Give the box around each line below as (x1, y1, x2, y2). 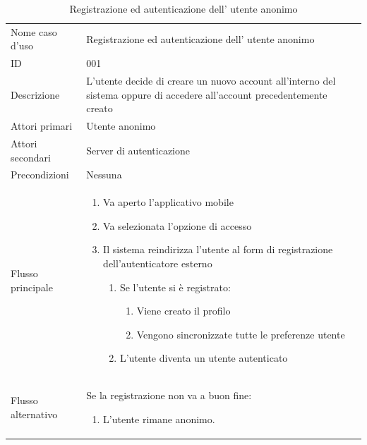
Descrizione (11, 87, 60, 102)
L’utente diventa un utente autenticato (119, 350, 288, 365)
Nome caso (11, 24, 57, 39)
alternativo (11, 406, 58, 421)
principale (11, 279, 53, 294)
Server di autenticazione (86, 142, 191, 157)
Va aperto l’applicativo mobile (103, 195, 234, 209)
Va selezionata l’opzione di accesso (103, 218, 252, 233)
